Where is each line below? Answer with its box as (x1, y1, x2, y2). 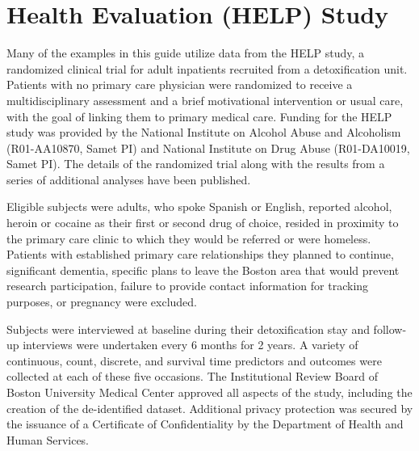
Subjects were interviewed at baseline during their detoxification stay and (6, 320, 370, 337)
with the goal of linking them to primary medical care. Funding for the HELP (6, 107, 392, 124)
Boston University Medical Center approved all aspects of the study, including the (6, 384, 413, 400)
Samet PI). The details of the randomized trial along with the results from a (6, 155, 385, 172)
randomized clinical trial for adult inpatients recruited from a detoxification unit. (6, 60, 408, 77)
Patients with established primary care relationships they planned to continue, (6, 246, 394, 263)
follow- (373, 320, 407, 337)
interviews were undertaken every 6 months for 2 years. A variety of (23, 336, 358, 353)
